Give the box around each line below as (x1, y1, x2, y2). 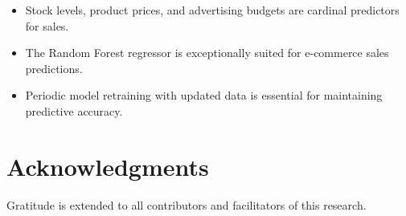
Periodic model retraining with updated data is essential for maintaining (25, 87, 383, 104)
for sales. (25, 17, 69, 34)
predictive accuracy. (25, 102, 123, 119)
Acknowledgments (6, 149, 209, 182)
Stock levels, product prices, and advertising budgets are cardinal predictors (25, 2, 400, 18)
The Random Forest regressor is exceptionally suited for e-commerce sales (25, 44, 389, 61)
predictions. (25, 59, 83, 76)
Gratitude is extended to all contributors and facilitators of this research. (6, 196, 367, 213)
